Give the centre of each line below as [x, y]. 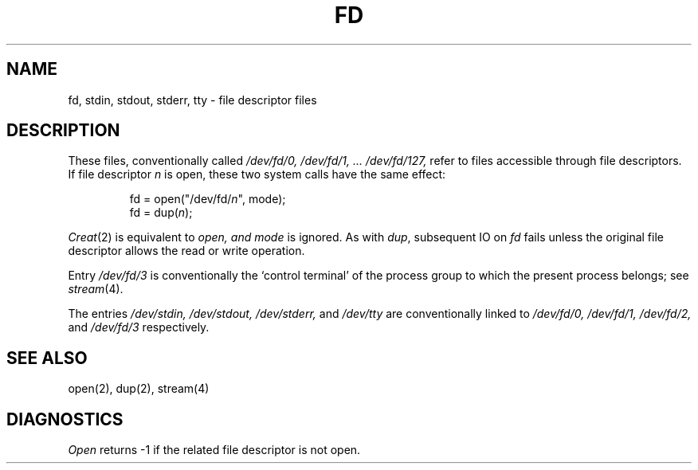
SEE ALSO [47, 358]
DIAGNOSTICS [65, 419]
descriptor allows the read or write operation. [186, 251]
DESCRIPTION [63, 131]
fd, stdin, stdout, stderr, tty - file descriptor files [192, 100]
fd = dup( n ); [161, 213]
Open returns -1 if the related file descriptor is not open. [214, 450]
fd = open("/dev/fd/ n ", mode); [208, 199]
